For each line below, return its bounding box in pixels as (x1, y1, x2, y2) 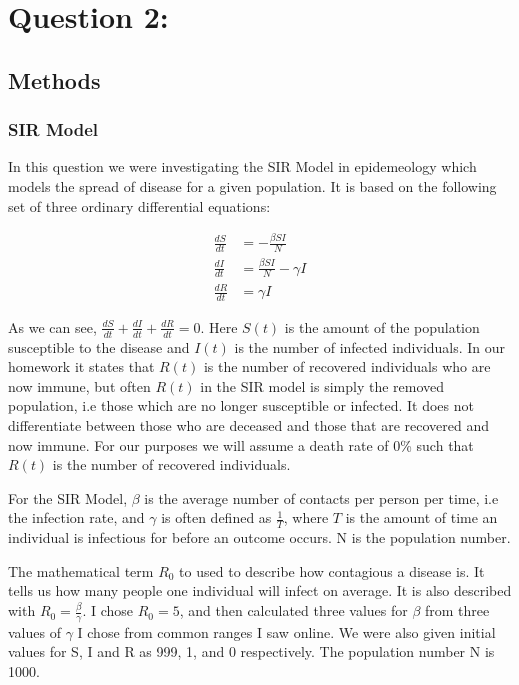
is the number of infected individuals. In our (234, 336, 506, 357)
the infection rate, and (8, 507, 145, 528)
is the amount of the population (284, 316, 480, 337)
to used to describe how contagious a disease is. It (179, 560, 485, 581)
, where (283, 507, 329, 528)
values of (8, 621, 61, 642)
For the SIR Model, (8, 487, 128, 508)
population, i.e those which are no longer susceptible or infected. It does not (8, 395, 474, 416)
